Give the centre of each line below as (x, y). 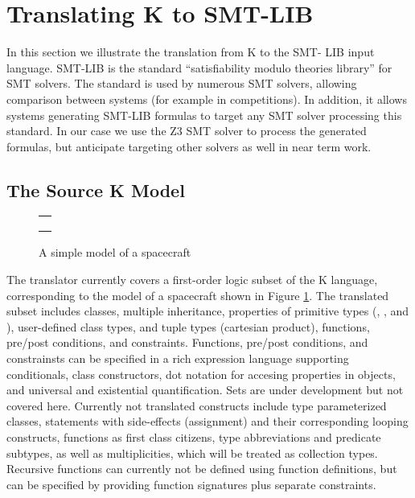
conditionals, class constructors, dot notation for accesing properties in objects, (201, 374)
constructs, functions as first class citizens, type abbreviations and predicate (194, 437)
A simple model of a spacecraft (115, 252)
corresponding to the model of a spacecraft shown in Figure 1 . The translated (198, 295)
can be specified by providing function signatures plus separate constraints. (191, 484)
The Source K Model (96, 189)
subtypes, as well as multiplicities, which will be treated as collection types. (192, 453)
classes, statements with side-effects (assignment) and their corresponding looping (207, 421)
